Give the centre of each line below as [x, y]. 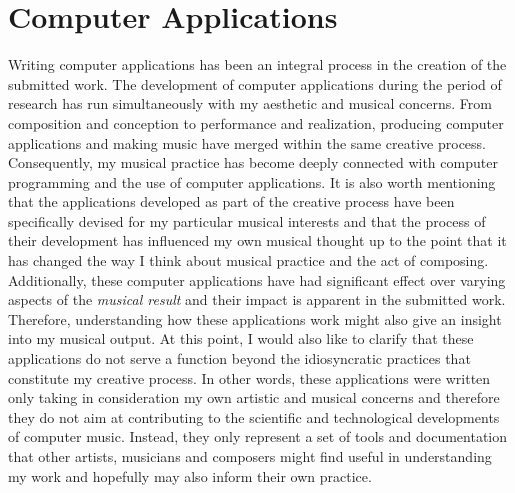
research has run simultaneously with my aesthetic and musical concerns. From [250, 103]
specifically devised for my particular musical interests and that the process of [247, 220]
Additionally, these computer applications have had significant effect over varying [257, 279]
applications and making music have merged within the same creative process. [247, 142]
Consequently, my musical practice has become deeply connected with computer [253, 162]
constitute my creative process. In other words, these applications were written [249, 377]
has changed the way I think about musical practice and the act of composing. [248, 260]
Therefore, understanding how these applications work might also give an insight [255, 318]
